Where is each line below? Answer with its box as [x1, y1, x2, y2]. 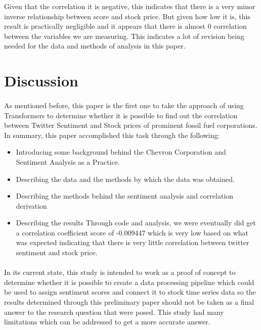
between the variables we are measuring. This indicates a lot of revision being [4, 30, 244, 41]
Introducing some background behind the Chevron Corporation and [16, 147, 226, 157]
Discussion [4, 70, 78, 91]
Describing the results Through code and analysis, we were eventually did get [16, 217, 256, 228]
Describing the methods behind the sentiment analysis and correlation [16, 191, 234, 201]
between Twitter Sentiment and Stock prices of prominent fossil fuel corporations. [4, 120, 257, 130]
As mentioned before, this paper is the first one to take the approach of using [4, 100, 244, 110]
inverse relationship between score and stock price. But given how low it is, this [4, 11, 250, 21]
